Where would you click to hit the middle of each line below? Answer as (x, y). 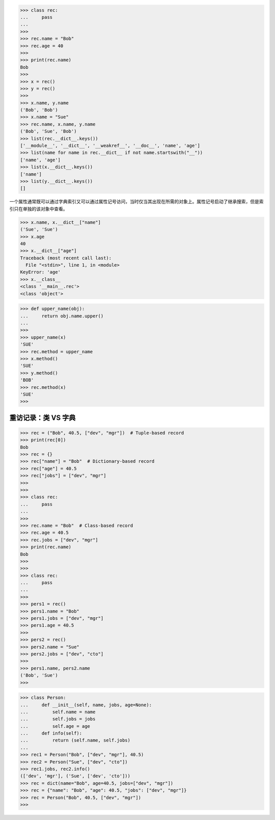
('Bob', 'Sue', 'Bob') (48, 131)
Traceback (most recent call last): (66, 258)
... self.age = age (55, 726)
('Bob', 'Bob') (39, 110)
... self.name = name (58, 712)
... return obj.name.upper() (62, 316)
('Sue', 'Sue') (39, 230)
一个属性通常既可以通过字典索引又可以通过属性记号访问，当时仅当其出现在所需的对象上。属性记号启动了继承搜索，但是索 (136, 202)
